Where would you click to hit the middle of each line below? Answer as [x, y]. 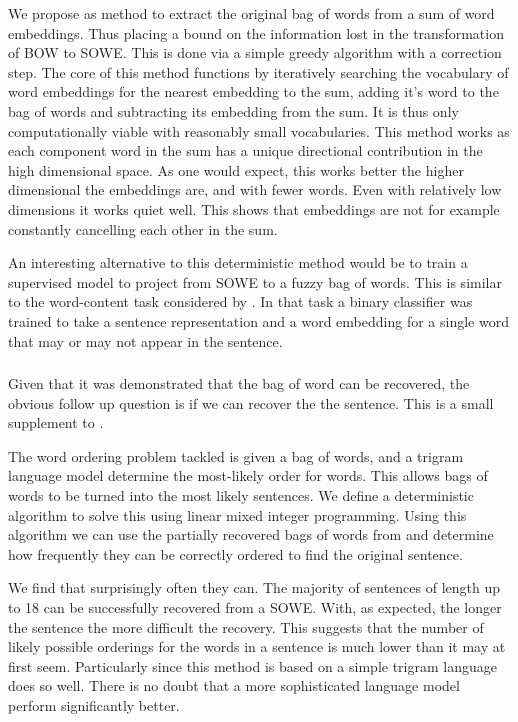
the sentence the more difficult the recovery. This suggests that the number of [246, 626]
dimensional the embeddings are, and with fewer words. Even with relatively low [255, 189]
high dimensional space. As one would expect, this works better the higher [236, 169]
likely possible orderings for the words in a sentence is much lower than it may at [257, 646]
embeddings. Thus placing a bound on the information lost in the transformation [256, 32]
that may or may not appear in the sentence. [145, 340]
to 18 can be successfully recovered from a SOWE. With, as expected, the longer [255, 606]
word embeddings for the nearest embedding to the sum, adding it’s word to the [253, 91]
